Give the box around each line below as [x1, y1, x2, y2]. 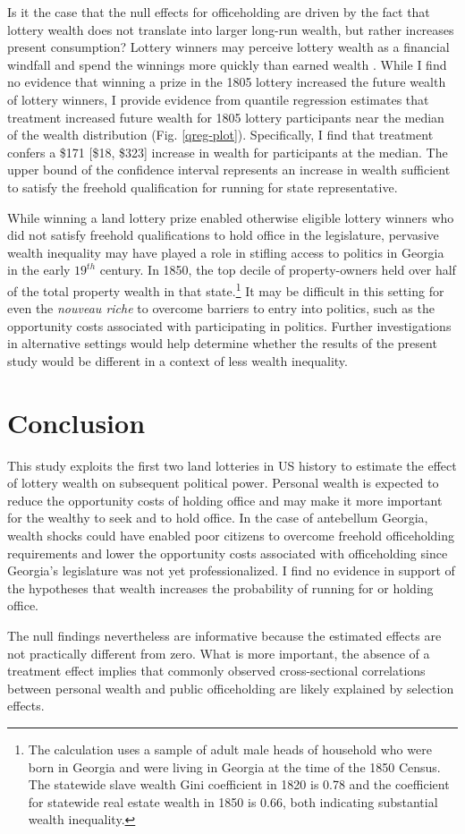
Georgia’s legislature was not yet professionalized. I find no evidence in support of [7, 561, 455, 580]
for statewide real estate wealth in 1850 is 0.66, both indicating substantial [28, 792, 438, 811]
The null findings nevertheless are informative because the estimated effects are [7, 626, 442, 644]
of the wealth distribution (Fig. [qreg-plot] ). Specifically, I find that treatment [7, 125, 434, 144]
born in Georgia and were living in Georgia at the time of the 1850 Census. [28, 757, 441, 776]
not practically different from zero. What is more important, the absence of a [7, 643, 430, 662]
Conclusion [7, 404, 146, 440]
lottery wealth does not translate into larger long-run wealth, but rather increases [7, 20, 454, 38]
